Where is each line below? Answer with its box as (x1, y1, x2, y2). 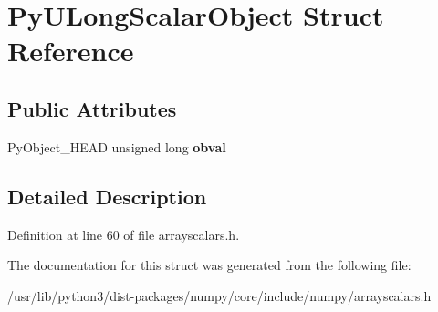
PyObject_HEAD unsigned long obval (7, 137, 226, 156)
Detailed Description (7, 182, 207, 210)
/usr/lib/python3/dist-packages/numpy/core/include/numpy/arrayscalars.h (7, 286, 432, 305)
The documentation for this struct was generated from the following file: (7, 255, 412, 275)
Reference (7, 32, 134, 69)
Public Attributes (7, 94, 177, 122)
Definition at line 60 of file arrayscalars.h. (7, 224, 240, 244)
